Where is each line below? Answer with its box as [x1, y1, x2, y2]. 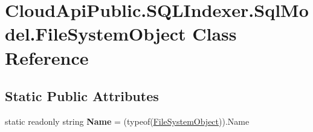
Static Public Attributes [5, 87, 159, 105]
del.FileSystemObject [5, 21, 186, 46]
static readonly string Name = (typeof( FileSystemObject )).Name [5, 114, 250, 127]
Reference [5, 45, 89, 70]
